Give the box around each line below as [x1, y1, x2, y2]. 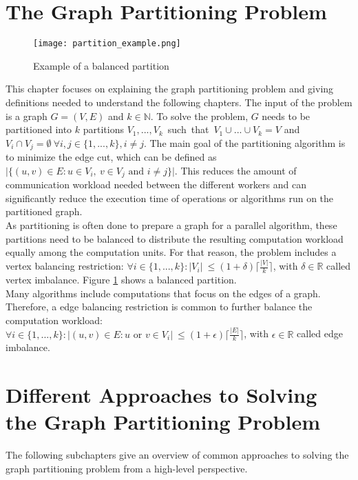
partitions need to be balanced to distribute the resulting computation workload [6, 231, 344, 246]
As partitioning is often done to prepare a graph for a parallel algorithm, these [6, 218, 337, 232]
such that [167, 122, 209, 137]
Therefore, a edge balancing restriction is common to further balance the [6, 299, 313, 314]
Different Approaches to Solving [6, 381, 317, 409]
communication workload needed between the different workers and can [6, 177, 306, 192]
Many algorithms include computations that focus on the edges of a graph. [6, 286, 321, 300]
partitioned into [6, 122, 72, 137]
